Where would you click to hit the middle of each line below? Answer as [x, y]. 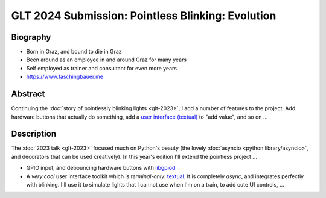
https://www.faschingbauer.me [65, 77]
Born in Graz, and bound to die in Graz [74, 52]
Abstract [28, 94]
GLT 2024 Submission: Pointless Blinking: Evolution [144, 16]
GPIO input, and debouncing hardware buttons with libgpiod [101, 168]
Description [34, 134]
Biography [31, 37]
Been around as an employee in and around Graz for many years [107, 60]
